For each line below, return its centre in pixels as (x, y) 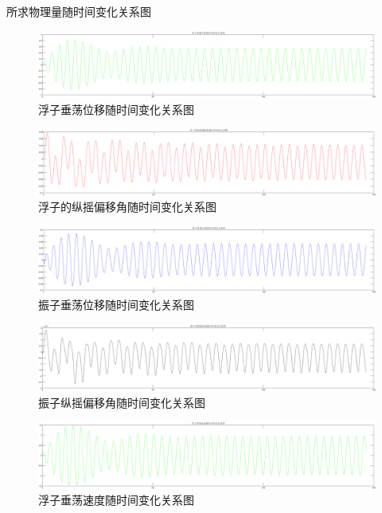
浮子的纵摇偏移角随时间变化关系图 (127, 207)
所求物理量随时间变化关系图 (79, 11)
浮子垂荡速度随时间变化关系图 (116, 500)
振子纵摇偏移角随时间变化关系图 (122, 402)
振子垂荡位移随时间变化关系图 (116, 304)
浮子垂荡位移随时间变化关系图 (116, 109)
